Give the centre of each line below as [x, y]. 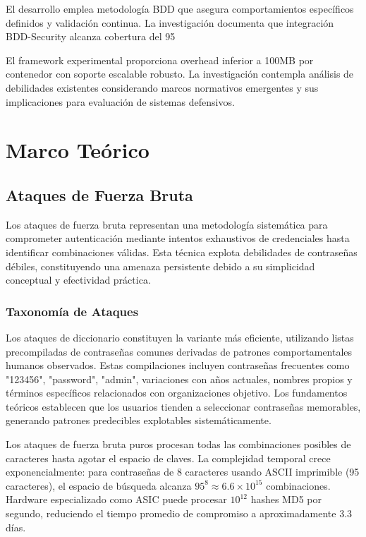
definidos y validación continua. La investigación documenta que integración [170, 22]
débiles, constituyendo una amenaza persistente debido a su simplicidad [160, 266]
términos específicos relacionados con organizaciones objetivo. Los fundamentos [177, 393]
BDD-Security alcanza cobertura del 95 [91, 36]
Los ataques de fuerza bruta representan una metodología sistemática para [167, 224]
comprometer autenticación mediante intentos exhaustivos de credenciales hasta [178, 238]
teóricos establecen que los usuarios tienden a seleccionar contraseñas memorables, [183, 406]
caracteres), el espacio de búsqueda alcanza [99, 485]
